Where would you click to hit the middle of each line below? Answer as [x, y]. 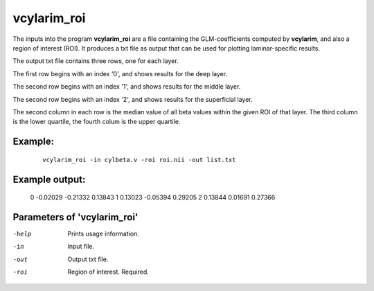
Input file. [81, 247]
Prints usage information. [104, 233]
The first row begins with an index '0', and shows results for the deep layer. [120, 73]
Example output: [49, 179]
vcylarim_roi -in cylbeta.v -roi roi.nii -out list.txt [139, 160]
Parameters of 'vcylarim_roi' [75, 217]
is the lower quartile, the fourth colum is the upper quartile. [97, 122]
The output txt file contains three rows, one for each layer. [96, 61]
